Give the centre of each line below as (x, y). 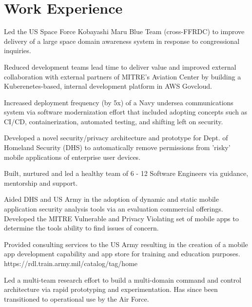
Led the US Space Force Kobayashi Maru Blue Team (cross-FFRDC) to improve (124, 31)
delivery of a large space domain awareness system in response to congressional (122, 41)
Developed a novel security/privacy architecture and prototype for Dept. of (116, 138)
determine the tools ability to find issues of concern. (81, 228)
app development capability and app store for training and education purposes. (122, 254)
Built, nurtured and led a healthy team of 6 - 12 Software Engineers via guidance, (126, 173)
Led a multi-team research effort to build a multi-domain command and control (123, 279)
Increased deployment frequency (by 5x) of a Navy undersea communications (119, 102)
